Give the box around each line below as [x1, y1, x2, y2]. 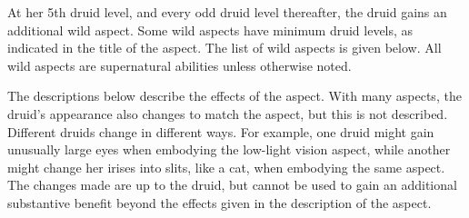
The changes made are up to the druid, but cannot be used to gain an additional [7, 175, 457, 194]
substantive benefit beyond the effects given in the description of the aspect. [7, 193, 432, 212]
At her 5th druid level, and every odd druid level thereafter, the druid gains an [7, 3, 447, 21]
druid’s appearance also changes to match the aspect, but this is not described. [7, 104, 448, 123]
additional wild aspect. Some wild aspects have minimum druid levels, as [7, 20, 414, 39]
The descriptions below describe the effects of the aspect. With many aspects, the [7, 86, 462, 105]
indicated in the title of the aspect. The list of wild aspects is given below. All [7, 38, 442, 57]
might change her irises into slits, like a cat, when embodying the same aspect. [7, 157, 445, 176]
